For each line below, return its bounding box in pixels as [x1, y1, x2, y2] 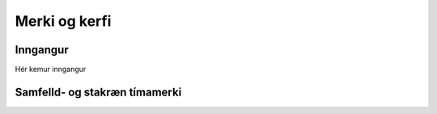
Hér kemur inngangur [15, 65, 87, 74]
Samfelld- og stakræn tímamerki [15, 85, 182, 99]
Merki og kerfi [15, 12, 112, 30]
